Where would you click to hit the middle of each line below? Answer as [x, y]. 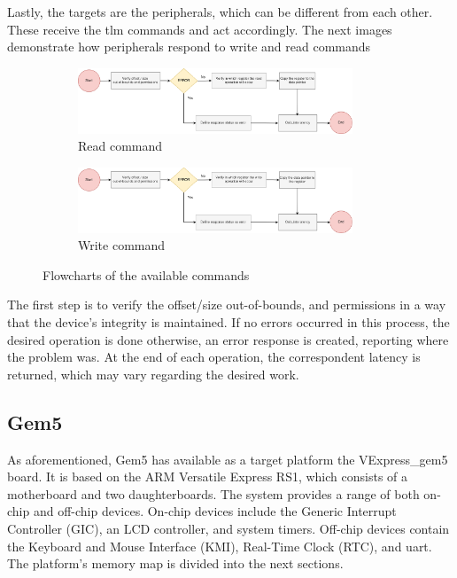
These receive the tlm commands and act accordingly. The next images [200, 29]
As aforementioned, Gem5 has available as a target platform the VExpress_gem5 [228, 459]
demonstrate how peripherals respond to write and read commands [189, 47]
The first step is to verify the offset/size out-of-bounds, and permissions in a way [227, 305]
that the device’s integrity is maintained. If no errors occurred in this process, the [228, 322]
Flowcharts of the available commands [146, 274]
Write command [122, 245]
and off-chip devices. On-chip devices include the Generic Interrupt [215, 511]
